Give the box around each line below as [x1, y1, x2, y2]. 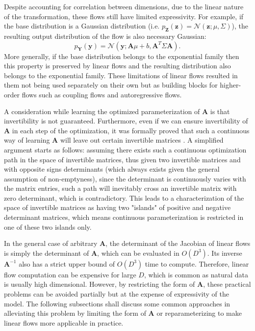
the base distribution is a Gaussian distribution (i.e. [4, 21, 160, 31]
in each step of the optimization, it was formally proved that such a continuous [12, 125, 250, 135]
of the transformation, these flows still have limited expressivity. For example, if [4, 11, 244, 21]
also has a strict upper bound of [19, 258, 115, 269]
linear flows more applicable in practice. [4, 317, 124, 328]
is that [210, 106, 230, 116]
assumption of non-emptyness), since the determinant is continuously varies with [4, 173, 246, 183]
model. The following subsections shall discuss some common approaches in [4, 298, 230, 308]
